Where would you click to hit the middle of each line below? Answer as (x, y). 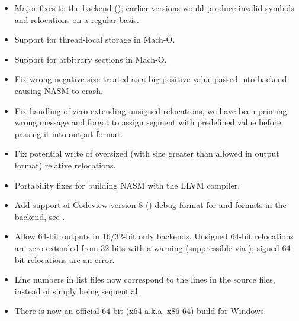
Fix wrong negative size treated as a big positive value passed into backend (151, 79)
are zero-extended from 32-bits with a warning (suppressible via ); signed (147, 247)
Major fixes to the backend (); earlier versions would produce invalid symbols (154, 8)
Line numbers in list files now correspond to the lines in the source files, (145, 279)
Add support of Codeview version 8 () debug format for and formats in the (150, 205)
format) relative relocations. (65, 165)
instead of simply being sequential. (77, 291)
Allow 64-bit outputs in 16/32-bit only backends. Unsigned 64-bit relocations (154, 236)
